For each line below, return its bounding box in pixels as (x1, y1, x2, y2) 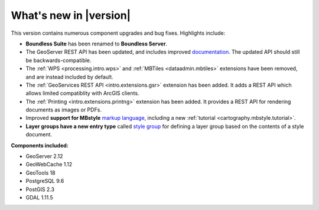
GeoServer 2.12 (25, 153, 63, 160)
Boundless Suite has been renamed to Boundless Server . (25, 40, 168, 47)
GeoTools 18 (25, 169, 56, 176)
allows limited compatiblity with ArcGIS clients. (25, 90, 139, 97)
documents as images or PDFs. (25, 106, 102, 113)
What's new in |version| (11, 9, 131, 22)
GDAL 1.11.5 (25, 193, 53, 201)
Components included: (11, 142, 69, 149)
